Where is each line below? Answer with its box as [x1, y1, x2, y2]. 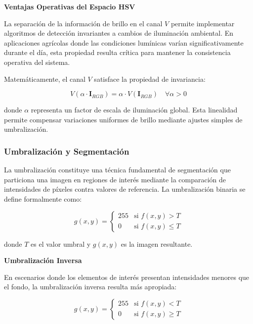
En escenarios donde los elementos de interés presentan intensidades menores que [4, 271, 250, 282]
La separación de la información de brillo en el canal [4, 18, 163, 28]
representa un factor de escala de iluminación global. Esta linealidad [31, 105, 238, 115]
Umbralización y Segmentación [4, 145, 129, 157]
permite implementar [170, 18, 235, 28]
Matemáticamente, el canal [4, 73, 85, 84]
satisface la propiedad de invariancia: [94, 73, 206, 84]
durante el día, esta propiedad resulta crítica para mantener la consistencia [4, 47, 231, 57]
